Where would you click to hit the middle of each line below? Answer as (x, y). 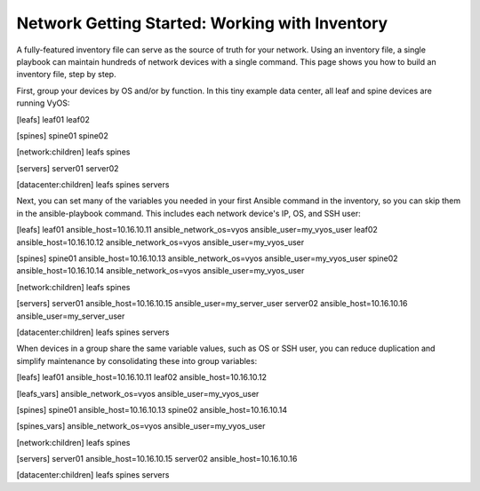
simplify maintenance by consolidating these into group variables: (137, 360)
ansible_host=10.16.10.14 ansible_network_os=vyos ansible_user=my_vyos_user (160, 271)
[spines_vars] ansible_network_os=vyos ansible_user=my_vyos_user (141, 426)
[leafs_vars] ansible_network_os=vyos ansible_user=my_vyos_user (138, 393)
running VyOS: (43, 103)
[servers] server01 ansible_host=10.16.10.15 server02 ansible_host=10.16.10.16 (157, 459)
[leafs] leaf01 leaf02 (53, 119)
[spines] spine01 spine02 (62, 135)
